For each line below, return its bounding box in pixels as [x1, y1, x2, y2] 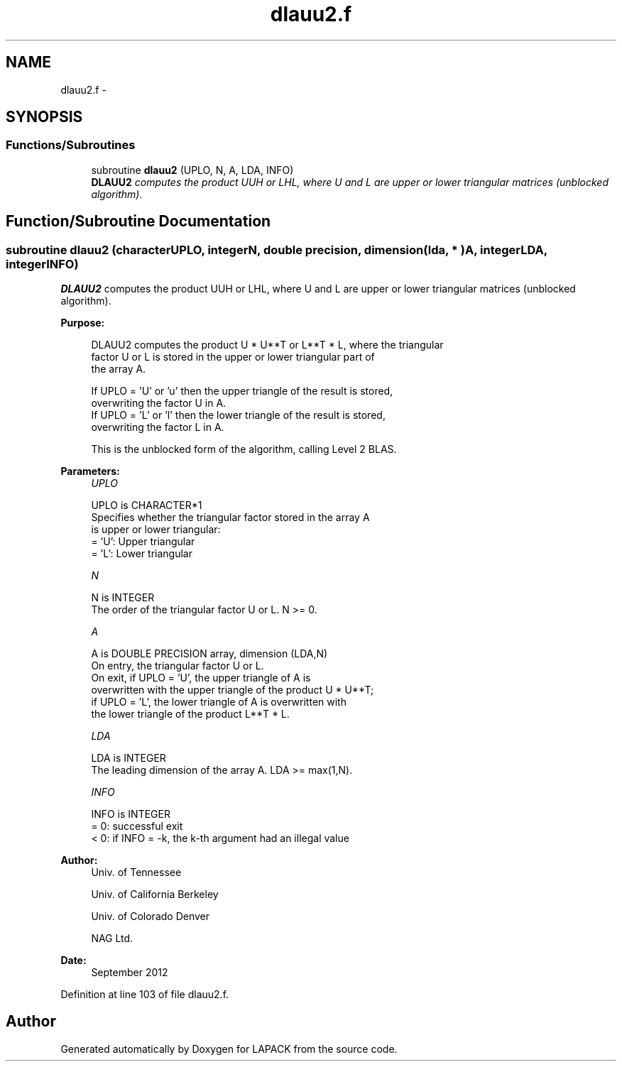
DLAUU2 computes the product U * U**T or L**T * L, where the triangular [91, 339, 444, 351]
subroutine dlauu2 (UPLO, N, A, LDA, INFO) [91, 163, 294, 176]
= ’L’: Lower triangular [91, 547, 192, 560]
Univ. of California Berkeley [91, 888, 219, 901]
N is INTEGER [91, 591, 155, 604]
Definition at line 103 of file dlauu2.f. [60, 988, 229, 1001]
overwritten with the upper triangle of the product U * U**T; [91, 684, 374, 696]
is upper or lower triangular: [91, 523, 221, 536]
